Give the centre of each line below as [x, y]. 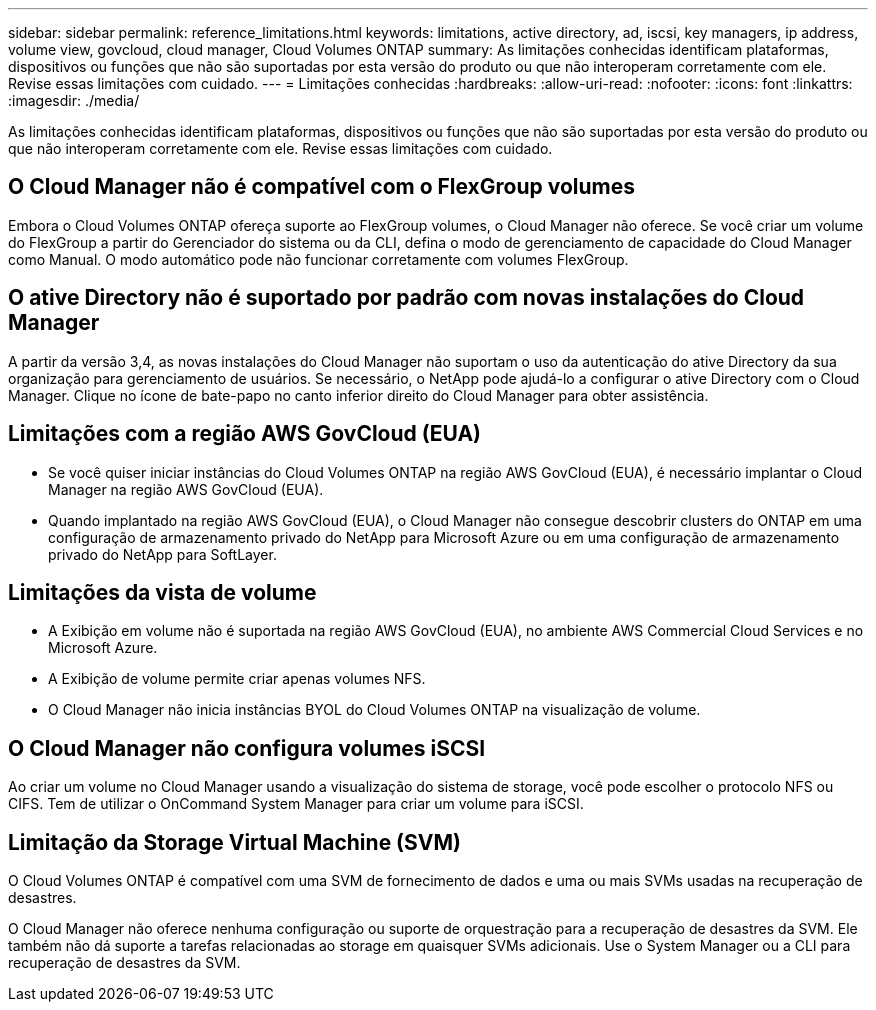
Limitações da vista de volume [162, 592]
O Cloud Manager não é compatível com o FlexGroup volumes [322, 187]
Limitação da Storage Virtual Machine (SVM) [234, 842]
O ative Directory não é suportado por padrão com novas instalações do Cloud [406, 298]
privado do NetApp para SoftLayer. [162, 554]
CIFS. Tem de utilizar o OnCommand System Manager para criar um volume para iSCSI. [296, 804]
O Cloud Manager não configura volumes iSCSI [247, 748]
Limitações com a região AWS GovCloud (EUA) [245, 434]
